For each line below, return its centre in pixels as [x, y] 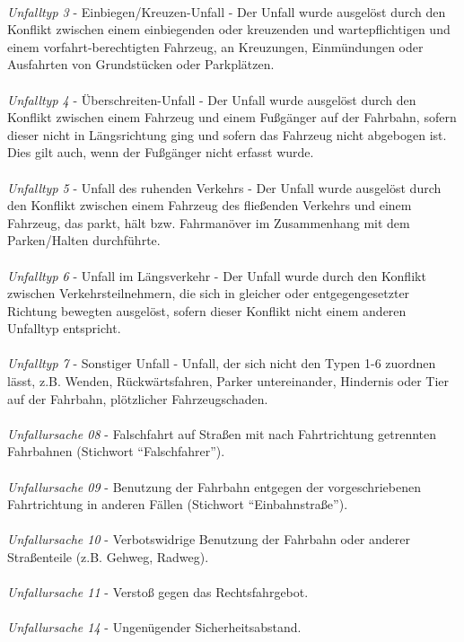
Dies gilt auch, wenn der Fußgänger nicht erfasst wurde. [161, 152]
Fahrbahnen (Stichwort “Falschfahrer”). [116, 451]
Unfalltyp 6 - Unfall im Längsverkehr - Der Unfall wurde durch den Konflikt [217, 275]
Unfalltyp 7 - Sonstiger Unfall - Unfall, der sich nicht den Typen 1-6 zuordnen [222, 363]
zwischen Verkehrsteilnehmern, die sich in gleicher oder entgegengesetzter [209, 293]
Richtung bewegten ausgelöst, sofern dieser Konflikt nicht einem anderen [207, 310]
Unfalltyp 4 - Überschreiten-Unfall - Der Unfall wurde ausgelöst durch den [212, 99]
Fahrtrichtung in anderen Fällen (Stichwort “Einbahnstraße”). [178, 504]
